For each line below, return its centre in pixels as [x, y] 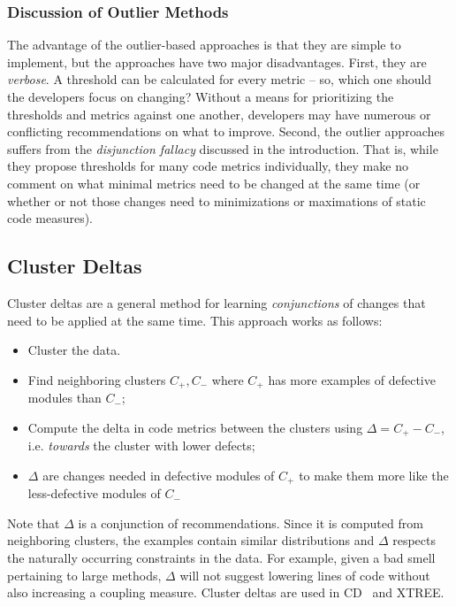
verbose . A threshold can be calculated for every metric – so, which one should [220, 79]
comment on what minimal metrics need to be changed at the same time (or [214, 183]
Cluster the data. [74, 350]
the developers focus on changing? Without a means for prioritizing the [201, 96]
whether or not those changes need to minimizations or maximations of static [217, 200]
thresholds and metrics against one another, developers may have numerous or [219, 114]
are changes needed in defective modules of [159, 475]
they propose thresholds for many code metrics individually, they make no [208, 166]
